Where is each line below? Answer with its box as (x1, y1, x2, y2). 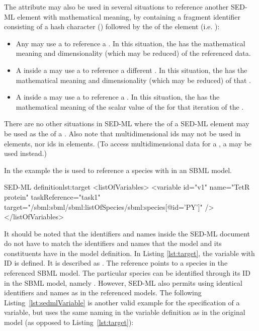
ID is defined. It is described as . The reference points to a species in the (4, 258, 228, 268)
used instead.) (4, 148, 47, 158)
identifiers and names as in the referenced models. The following (4, 287, 202, 298)
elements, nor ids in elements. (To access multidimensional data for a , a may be (4, 138, 252, 148)
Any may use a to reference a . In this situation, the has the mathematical (16, 38, 245, 48)
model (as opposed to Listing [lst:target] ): (4, 317, 134, 327)
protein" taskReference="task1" (4, 191, 101, 202)
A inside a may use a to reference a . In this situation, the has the (16, 92, 220, 102)
